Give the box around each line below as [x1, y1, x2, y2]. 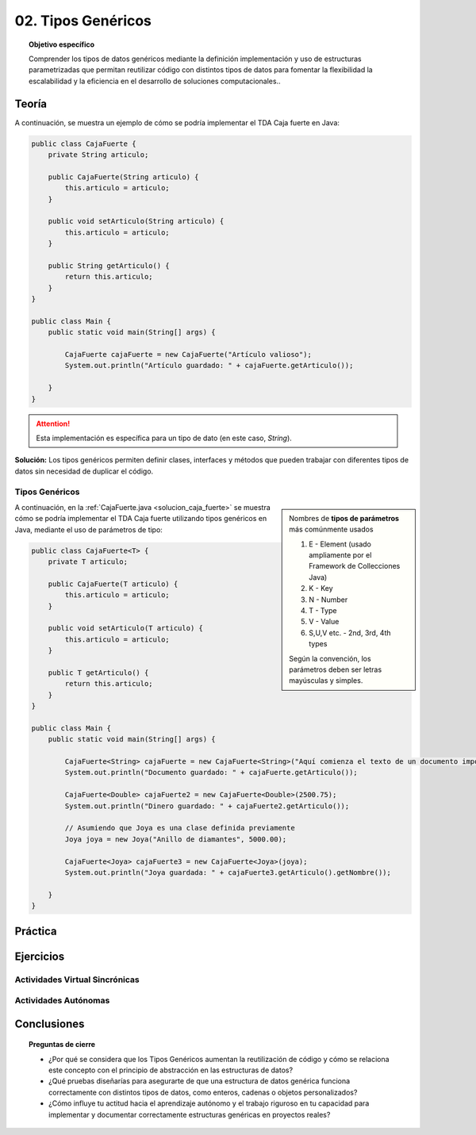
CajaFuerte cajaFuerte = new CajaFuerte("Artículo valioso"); [64, 350, 313, 359]
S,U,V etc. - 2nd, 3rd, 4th [309, 627, 392, 638]
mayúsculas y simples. [289, 676, 363, 685]
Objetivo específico [29, 40, 95, 49]
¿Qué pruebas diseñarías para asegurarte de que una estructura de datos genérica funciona [48, 1076, 351, 1086]
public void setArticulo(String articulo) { [48, 217, 225, 226]
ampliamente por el [309, 550, 372, 560]
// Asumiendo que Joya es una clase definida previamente [64, 823, 295, 833]
